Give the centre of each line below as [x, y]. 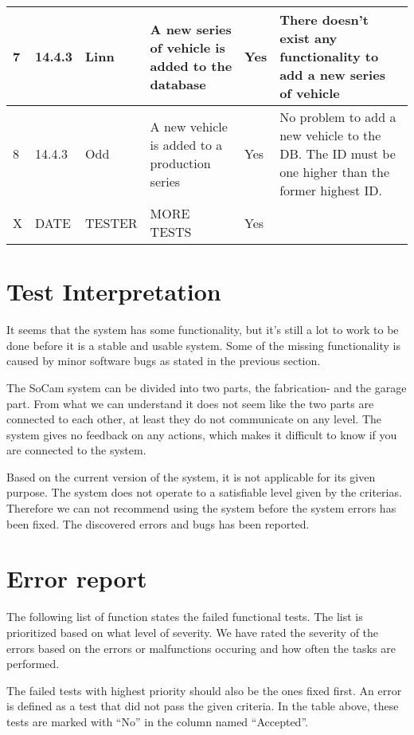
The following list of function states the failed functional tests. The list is [185, 617]
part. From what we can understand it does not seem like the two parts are [190, 403]
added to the [191, 65]
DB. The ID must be [338, 153]
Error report [77, 578]
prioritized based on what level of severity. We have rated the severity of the [193, 632]
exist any [309, 38]
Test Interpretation [114, 291]
